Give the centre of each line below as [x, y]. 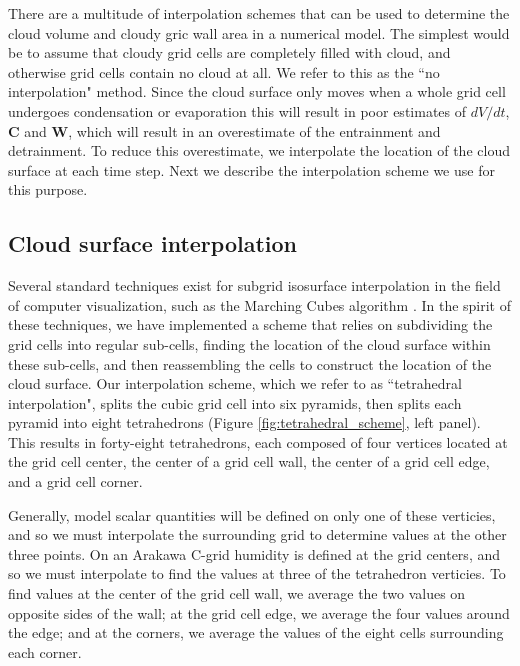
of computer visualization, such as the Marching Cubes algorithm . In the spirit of [260, 304]
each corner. [45, 651]
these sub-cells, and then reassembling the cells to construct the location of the [250, 363]
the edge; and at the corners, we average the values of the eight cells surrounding [256, 632]
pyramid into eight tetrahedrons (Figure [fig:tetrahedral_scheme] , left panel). [244, 422]
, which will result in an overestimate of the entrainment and [254, 130]
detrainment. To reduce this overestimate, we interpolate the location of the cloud [259, 150]
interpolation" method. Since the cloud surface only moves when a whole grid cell [257, 91]
